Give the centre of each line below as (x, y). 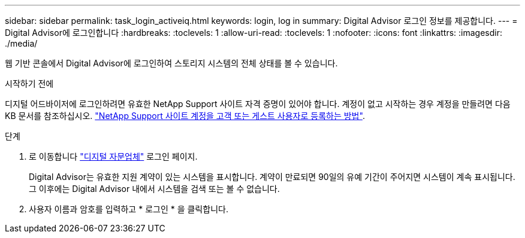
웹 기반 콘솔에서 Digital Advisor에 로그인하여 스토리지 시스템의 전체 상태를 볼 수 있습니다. (171, 63)
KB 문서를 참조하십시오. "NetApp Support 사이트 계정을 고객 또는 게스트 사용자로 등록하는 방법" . (185, 116)
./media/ (21, 43)
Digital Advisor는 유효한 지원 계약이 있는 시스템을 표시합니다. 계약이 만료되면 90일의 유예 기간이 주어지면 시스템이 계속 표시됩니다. (272, 177)
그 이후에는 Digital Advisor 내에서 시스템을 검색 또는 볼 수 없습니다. (154, 189)
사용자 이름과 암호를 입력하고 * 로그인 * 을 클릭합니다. (129, 209)
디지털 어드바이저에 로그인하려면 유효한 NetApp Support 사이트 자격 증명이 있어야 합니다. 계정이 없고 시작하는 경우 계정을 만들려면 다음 (258, 104)
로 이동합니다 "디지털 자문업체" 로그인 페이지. (113, 156)
